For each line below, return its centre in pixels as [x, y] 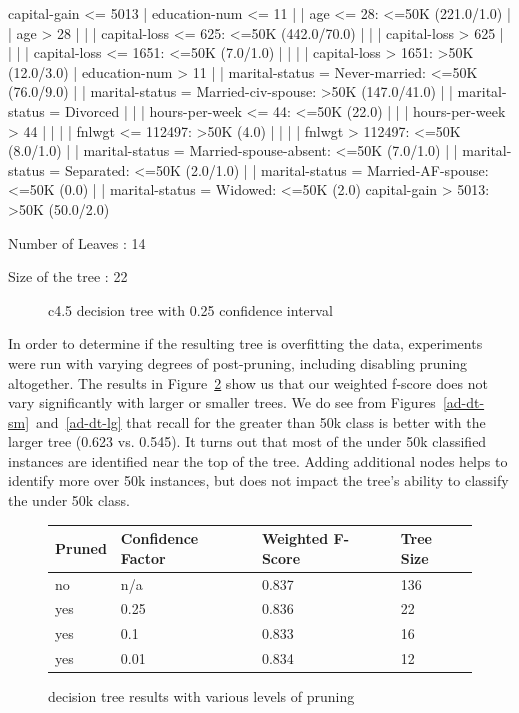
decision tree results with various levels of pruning [201, 696]
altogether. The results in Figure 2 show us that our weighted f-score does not [248, 382]
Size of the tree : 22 [68, 276]
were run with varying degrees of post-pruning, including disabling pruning [238, 362]
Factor [143, 557]
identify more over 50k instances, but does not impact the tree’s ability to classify [258, 480]
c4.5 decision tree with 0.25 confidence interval [190, 309]
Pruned [81, 547]
